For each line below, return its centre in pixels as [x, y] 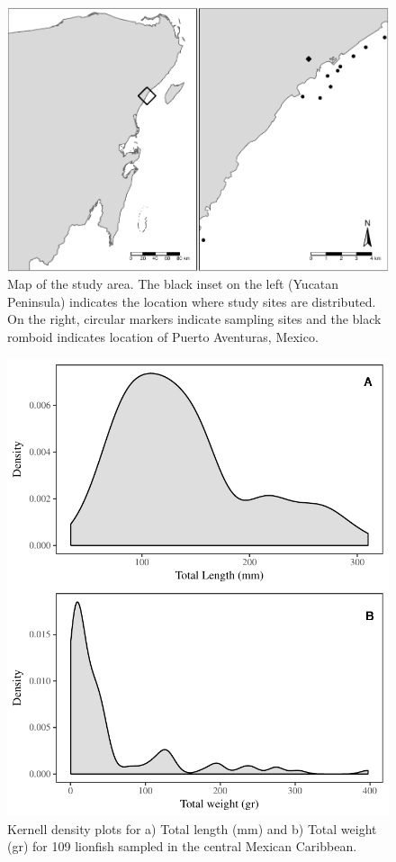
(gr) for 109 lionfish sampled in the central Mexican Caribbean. [182, 846]
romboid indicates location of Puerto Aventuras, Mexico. [163, 336]
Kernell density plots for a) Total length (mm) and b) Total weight [192, 828]
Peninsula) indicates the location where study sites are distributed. [192, 301]
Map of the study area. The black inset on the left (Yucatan [173, 284]
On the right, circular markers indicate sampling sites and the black [194, 319]
